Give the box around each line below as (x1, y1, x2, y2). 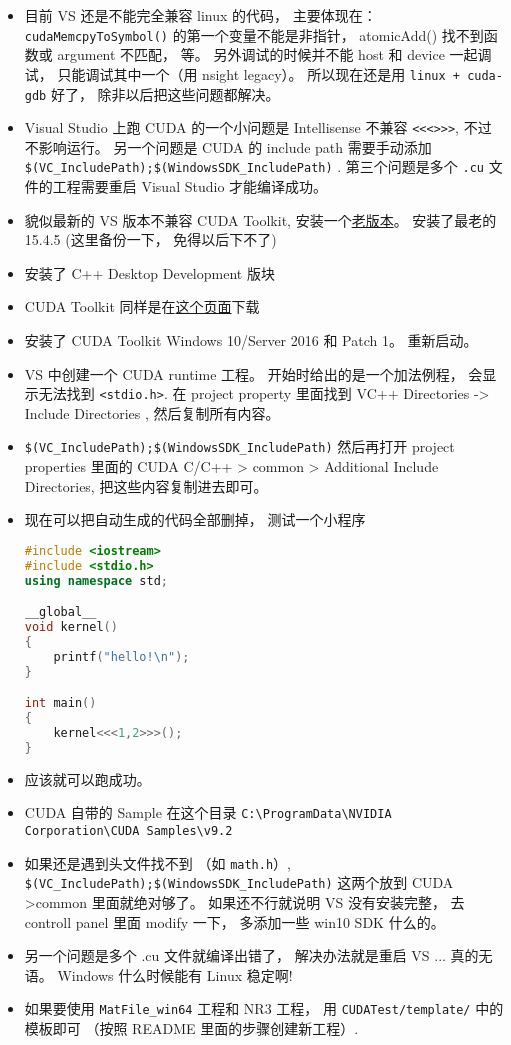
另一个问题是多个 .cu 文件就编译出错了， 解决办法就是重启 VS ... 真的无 (24, 945, 493, 966)
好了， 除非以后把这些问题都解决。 (50, 83, 280, 104)
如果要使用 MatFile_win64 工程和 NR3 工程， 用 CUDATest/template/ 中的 (24, 998, 504, 1019)
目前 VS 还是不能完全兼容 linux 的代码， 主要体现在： (24, 5, 377, 25)
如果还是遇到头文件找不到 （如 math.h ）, (24, 852, 291, 873)
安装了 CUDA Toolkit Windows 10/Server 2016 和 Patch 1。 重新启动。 (24, 330, 478, 351)
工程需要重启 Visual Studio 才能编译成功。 (52, 176, 328, 197)
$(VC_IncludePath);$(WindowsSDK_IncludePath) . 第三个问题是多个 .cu (24, 156, 484, 177)
